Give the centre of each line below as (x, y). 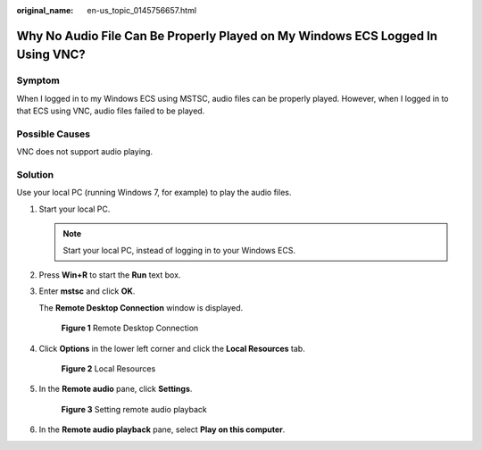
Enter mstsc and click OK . (87, 291)
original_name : (45, 10)
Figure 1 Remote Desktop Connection (130, 328)
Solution (35, 175)
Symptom (38, 80)
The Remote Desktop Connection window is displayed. (141, 307)
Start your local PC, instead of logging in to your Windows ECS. (179, 250)
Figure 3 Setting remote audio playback (134, 409)
